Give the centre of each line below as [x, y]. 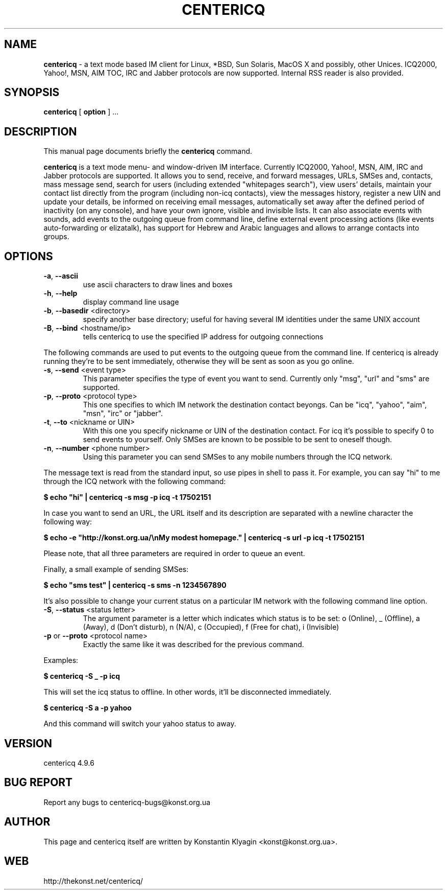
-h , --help [60, 293]
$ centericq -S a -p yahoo [88, 708]
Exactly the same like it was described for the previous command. [193, 645]
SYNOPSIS [32, 93]
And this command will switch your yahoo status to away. [140, 724]
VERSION [28, 743]
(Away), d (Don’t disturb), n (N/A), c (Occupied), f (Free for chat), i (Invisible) [211, 627]
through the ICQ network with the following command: [135, 482]
